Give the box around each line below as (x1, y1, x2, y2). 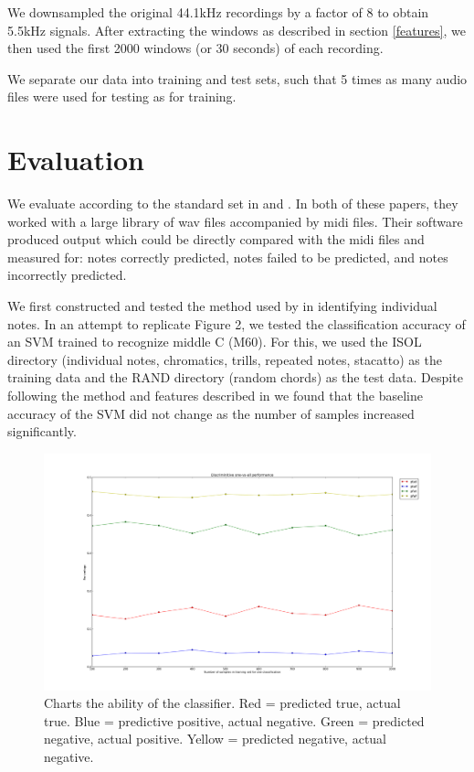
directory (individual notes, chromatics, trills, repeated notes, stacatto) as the (7, 349, 442, 369)
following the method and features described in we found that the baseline (7, 386, 423, 405)
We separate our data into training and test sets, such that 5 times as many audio (7, 69, 468, 88)
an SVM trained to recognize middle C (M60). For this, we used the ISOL (7, 332, 422, 351)
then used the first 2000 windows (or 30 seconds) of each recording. (7, 38, 384, 58)
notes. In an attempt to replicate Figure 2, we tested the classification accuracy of (7, 314, 466, 333)
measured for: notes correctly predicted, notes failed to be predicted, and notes (7, 247, 448, 266)
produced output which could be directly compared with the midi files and (7, 230, 425, 249)
